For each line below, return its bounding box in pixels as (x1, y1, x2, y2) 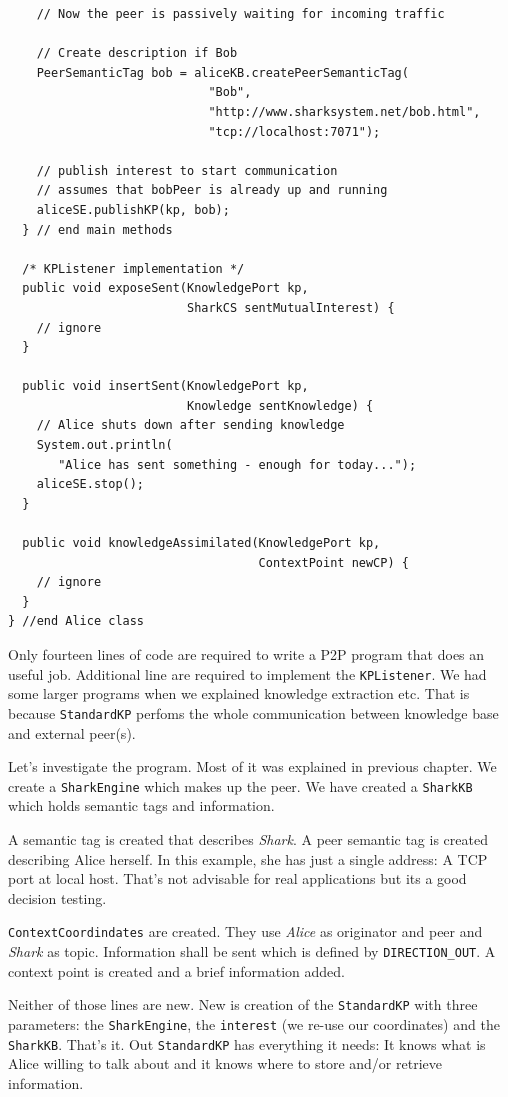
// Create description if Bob (36, 46, 238, 61)
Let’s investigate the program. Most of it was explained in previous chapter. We (8, 756, 497, 777)
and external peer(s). (8, 722, 136, 743)
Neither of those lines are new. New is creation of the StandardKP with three (8, 994, 478, 1015)
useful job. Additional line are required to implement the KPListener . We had (8, 663, 487, 684)
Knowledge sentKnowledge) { (186, 398, 374, 413)
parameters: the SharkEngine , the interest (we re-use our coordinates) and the (8, 1013, 500, 1034)
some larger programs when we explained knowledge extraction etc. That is (8, 683, 470, 704)
